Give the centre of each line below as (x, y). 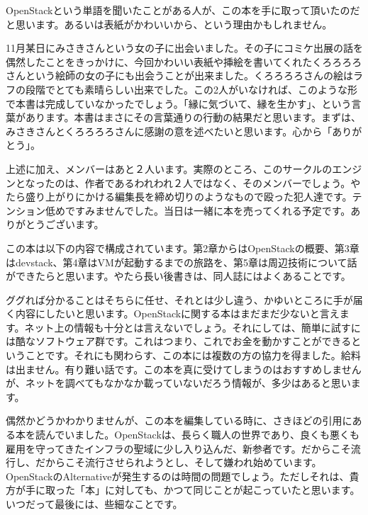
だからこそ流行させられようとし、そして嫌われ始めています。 (178, 462)
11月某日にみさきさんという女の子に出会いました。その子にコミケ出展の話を (184, 48)
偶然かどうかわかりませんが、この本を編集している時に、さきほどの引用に (179, 420)
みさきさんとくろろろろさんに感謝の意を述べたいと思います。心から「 (169, 131)
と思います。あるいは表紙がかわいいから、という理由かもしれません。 (169, 24)
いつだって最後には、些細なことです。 (94, 504)
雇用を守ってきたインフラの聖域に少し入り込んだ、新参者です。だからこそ (178, 448)
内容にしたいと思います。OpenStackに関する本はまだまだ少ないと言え (177, 313)
